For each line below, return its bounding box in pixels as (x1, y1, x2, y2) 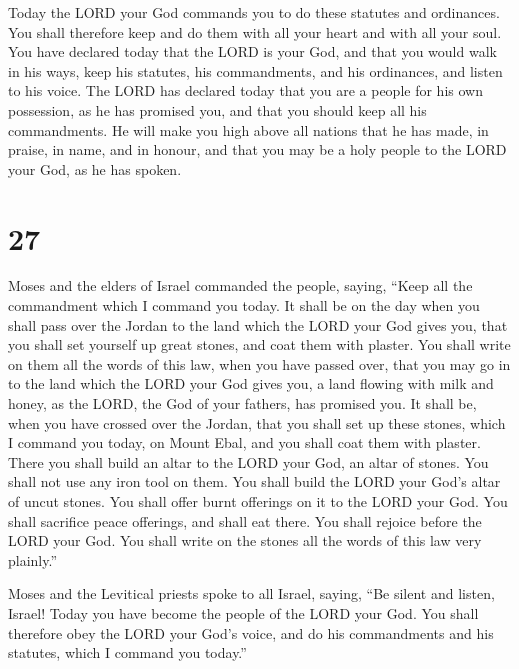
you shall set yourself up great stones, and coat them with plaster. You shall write (8, 334, 511, 355)
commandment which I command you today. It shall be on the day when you (8, 295, 480, 316)
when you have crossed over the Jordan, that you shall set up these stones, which (8, 412, 506, 433)
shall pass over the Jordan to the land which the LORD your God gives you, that (8, 314, 508, 335)
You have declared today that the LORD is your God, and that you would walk (8, 41, 497, 62)
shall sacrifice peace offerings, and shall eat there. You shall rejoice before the (8, 510, 482, 531)
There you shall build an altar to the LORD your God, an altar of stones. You (8, 451, 489, 472)
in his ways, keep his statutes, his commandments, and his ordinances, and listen (8, 60, 503, 81)
